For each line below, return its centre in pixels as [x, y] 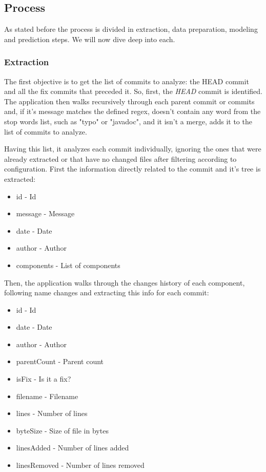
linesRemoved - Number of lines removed [80, 465]
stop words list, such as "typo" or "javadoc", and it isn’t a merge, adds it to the [128, 121]
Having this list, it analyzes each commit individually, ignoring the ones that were [133, 149]
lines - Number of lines [52, 413]
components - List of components [68, 265]
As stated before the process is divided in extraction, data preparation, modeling [131, 29]
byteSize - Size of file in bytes [62, 430]
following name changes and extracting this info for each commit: [107, 292]
